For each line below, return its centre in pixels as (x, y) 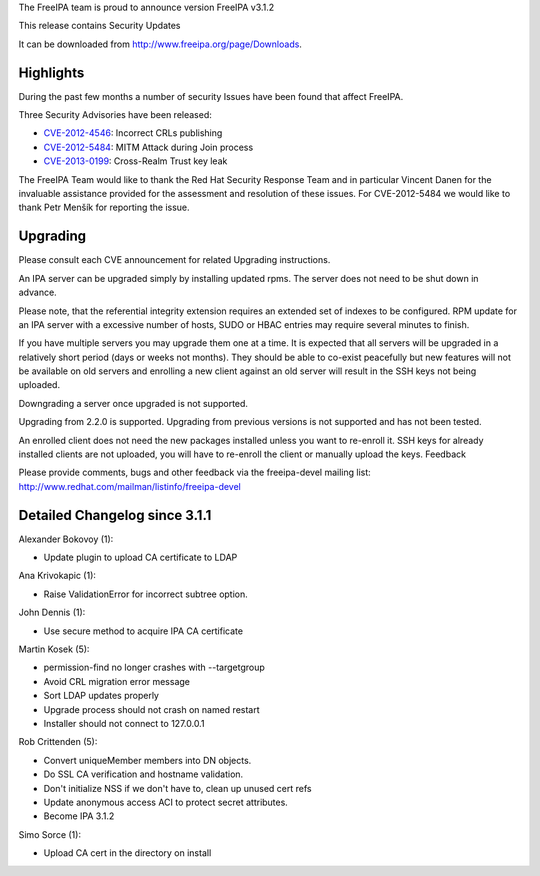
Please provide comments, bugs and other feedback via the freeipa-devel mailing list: (195, 472)
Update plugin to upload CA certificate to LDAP (140, 557)
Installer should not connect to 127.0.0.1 (124, 723)
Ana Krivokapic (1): (57, 576)
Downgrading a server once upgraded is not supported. (133, 403)
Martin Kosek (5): (54, 649)
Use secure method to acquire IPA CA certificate (143, 631)
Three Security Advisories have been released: (115, 115)
